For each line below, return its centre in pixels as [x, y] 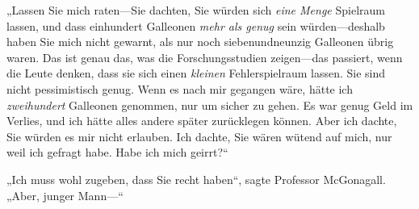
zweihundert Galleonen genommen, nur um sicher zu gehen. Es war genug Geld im [210, 104]
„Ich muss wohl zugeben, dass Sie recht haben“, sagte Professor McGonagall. [196, 179]
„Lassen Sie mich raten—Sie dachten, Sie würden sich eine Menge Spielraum [196, 10]
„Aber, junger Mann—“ [65, 195]
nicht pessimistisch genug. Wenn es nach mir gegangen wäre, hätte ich [180, 88]
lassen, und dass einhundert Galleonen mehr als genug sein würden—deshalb [196, 25]
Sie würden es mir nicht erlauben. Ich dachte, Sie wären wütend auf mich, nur [199, 136]
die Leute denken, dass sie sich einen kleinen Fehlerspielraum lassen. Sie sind [196, 73]
